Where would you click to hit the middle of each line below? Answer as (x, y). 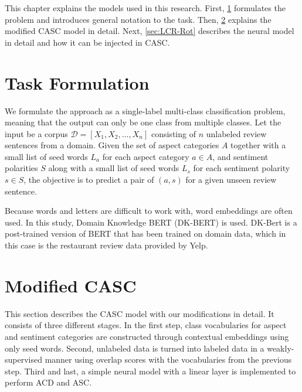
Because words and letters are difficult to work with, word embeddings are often (149, 211)
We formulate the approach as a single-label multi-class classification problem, (145, 110)
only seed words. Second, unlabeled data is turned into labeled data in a (135, 348)
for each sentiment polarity (242, 168)
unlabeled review (236, 133)
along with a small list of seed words (114, 168)
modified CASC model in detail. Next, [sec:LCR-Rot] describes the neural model (150, 31)
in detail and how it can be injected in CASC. (87, 42)
